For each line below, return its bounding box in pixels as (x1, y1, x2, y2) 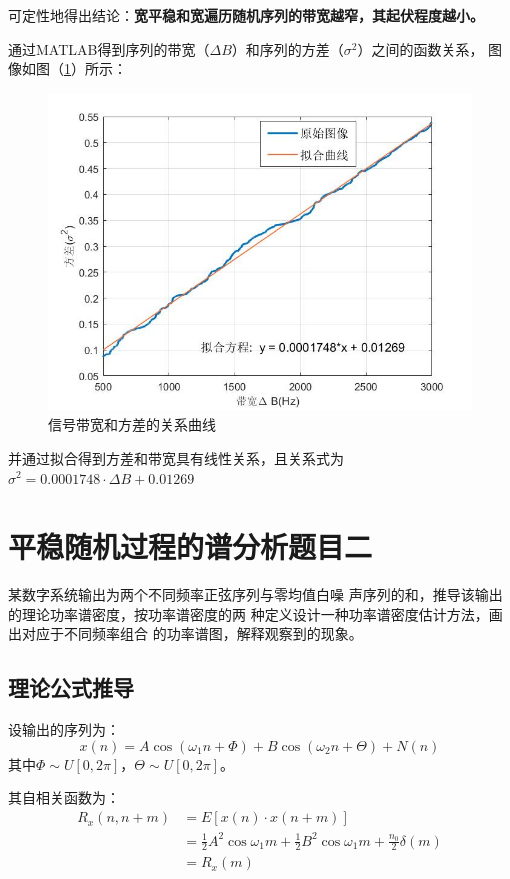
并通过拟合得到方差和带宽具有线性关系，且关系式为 (8, 447, 344, 468)
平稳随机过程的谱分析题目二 (8, 526, 373, 567)
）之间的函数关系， (357, 38, 484, 59)
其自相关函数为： (8, 787, 120, 808)
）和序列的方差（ (231, 38, 344, 59)
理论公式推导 (8, 672, 134, 703)
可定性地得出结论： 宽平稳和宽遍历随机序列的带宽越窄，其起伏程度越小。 (8, 5, 484, 25)
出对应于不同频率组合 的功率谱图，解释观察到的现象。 (8, 623, 363, 644)
